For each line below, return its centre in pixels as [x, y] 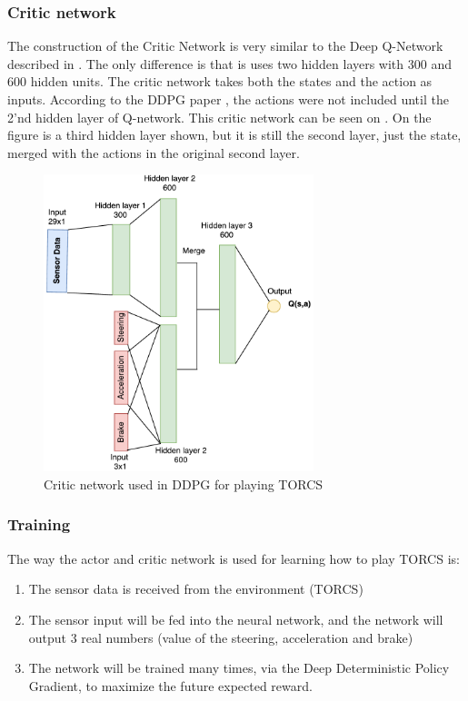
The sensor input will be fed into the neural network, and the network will [236, 619]
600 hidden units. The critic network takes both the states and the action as [220, 81]
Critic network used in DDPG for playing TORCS [184, 484]
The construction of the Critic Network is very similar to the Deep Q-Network [225, 46]
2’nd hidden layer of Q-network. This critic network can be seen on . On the [219, 117]
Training [39, 524]
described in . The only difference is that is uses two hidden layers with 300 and [229, 63]
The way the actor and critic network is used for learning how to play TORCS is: [234, 558]
